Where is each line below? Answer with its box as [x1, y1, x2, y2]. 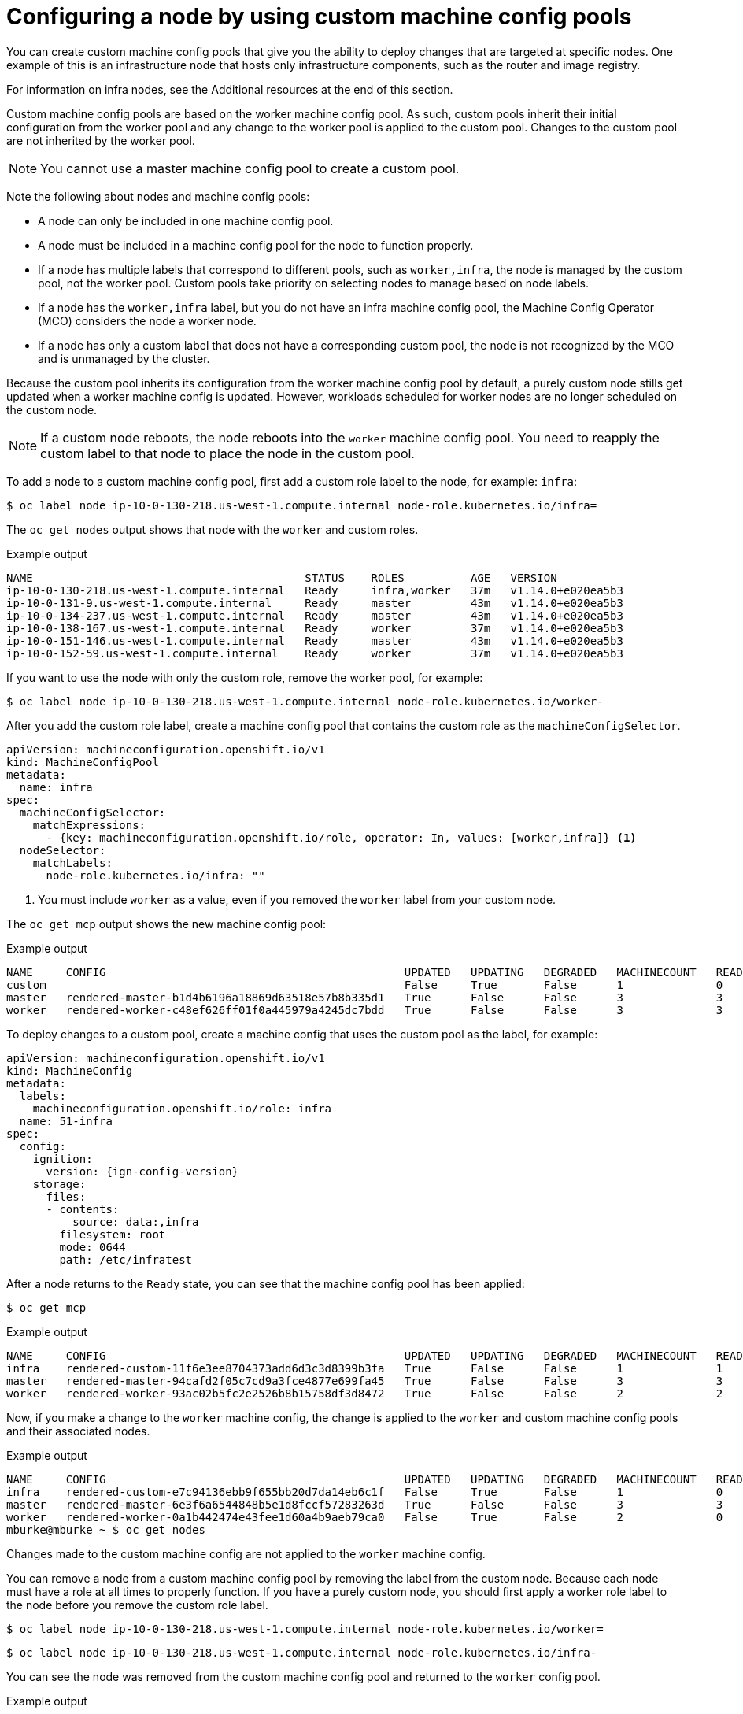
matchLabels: [32, 856, 113, 869]
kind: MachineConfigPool [6, 755, 159, 768]
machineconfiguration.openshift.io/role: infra [32, 1101, 332, 1115]
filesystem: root [59, 1227, 166, 1241]
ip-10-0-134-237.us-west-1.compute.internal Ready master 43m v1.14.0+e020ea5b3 [6, 609, 623, 622]
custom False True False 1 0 [6, 978, 723, 991]
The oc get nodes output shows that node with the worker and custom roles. [6, 522, 419, 536]
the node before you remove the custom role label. [6, 1597, 268, 1612]
